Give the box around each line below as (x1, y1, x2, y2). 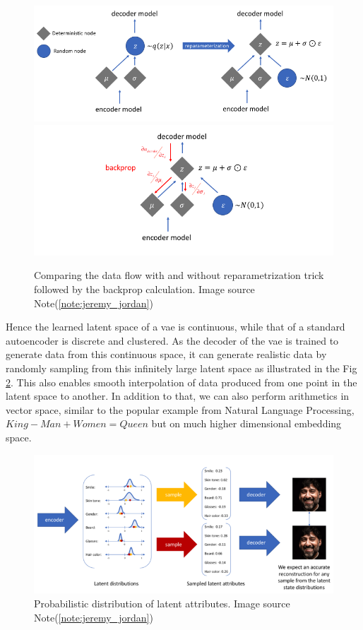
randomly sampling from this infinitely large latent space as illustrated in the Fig (6, 360, 357, 375)
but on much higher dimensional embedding (151, 416, 342, 431)
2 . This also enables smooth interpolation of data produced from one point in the (6, 374, 357, 389)
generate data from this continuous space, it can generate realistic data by (6, 347, 327, 362)
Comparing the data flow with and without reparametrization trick (34, 268, 324, 283)
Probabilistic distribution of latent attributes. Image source (34, 595, 290, 610)
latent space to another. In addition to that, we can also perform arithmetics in (6, 388, 350, 403)
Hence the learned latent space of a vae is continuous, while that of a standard (6, 319, 345, 334)
